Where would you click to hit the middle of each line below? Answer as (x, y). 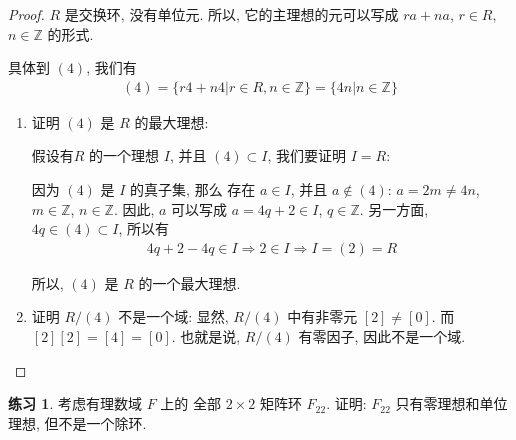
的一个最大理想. (189, 282)
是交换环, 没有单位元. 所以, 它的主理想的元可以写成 (231, 14)
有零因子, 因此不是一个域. (382, 336)
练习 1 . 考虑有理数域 (75, 403)
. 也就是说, (206, 336)
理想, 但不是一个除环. (77, 422)
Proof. (26, 14)
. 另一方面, (394, 208)
